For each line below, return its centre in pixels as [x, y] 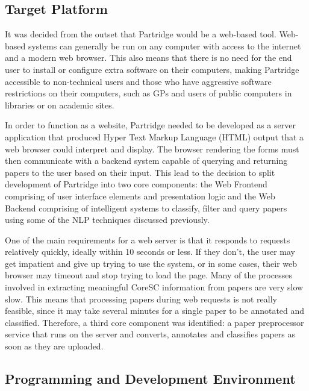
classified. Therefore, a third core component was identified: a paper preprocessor [154, 322]
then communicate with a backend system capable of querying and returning [146, 161]
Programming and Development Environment [150, 379]
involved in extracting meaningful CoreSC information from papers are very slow [154, 287]
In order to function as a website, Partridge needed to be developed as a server [150, 125]
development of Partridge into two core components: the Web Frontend [136, 184]
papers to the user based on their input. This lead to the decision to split [140, 172]
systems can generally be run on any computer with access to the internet [164, 45]
